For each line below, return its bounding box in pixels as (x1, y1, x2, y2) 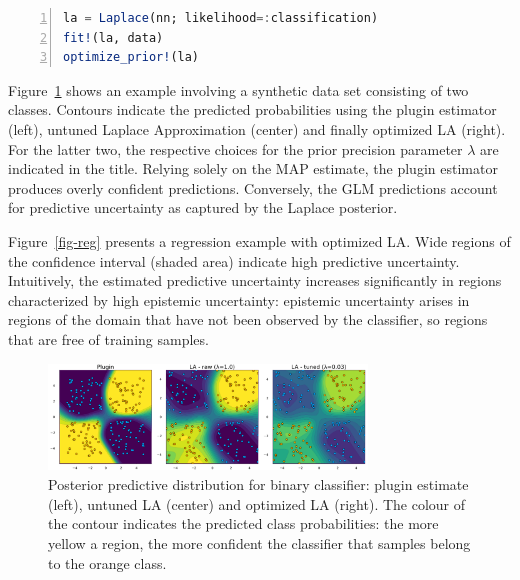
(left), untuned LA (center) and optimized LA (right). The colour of (48, 493, 466, 514)
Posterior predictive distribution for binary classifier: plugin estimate (48, 474, 469, 495)
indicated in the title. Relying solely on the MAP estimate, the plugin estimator (8, 158, 498, 179)
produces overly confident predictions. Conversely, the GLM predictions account (8, 177, 498, 198)
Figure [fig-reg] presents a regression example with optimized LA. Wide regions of (8, 230, 511, 251)
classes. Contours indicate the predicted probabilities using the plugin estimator (8, 99, 497, 120)
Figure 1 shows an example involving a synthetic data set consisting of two (8, 79, 469, 100)
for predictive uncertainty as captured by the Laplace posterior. (8, 197, 398, 218)
